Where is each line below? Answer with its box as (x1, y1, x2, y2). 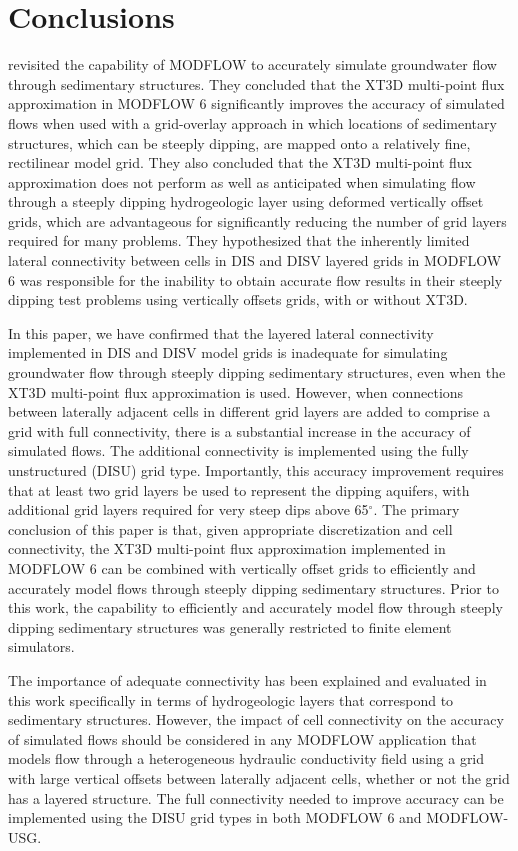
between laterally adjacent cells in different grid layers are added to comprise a (8, 401, 491, 422)
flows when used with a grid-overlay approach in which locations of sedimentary (8, 112, 497, 133)
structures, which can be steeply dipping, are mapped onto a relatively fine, (8, 132, 471, 153)
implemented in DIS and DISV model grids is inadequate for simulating (8, 342, 448, 363)
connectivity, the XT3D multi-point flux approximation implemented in (8, 538, 446, 559)
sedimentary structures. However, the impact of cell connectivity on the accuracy (8, 709, 504, 730)
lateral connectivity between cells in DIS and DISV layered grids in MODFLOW (8, 250, 502, 271)
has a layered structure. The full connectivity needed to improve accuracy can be (8, 787, 504, 808)
